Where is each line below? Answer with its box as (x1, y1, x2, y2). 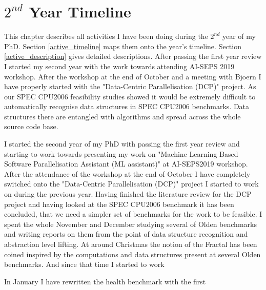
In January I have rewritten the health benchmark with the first (4, 276, 206, 286)
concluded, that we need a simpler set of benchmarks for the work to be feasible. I (4, 209, 262, 219)
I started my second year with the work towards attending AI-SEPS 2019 (4, 60, 235, 71)
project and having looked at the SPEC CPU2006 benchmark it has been (4, 198, 234, 209)
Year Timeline (29, 1, 131, 22)
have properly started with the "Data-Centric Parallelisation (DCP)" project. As (4, 81, 256, 92)
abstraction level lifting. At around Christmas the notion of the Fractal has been (4, 239, 257, 249)
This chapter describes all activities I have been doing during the (4, 31, 208, 42)
